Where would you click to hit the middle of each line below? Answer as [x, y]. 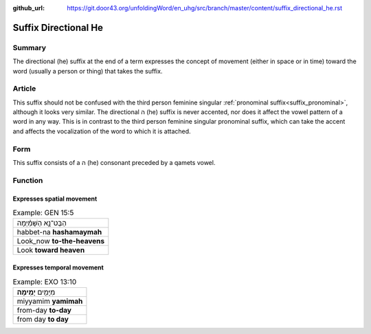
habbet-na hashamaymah [59, 232]
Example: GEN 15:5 [43, 213]
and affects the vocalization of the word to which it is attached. [102, 131]
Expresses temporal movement [58, 267]
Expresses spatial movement [55, 199]
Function [28, 180]
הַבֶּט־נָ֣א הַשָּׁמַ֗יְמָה [42, 223]
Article [24, 89]
